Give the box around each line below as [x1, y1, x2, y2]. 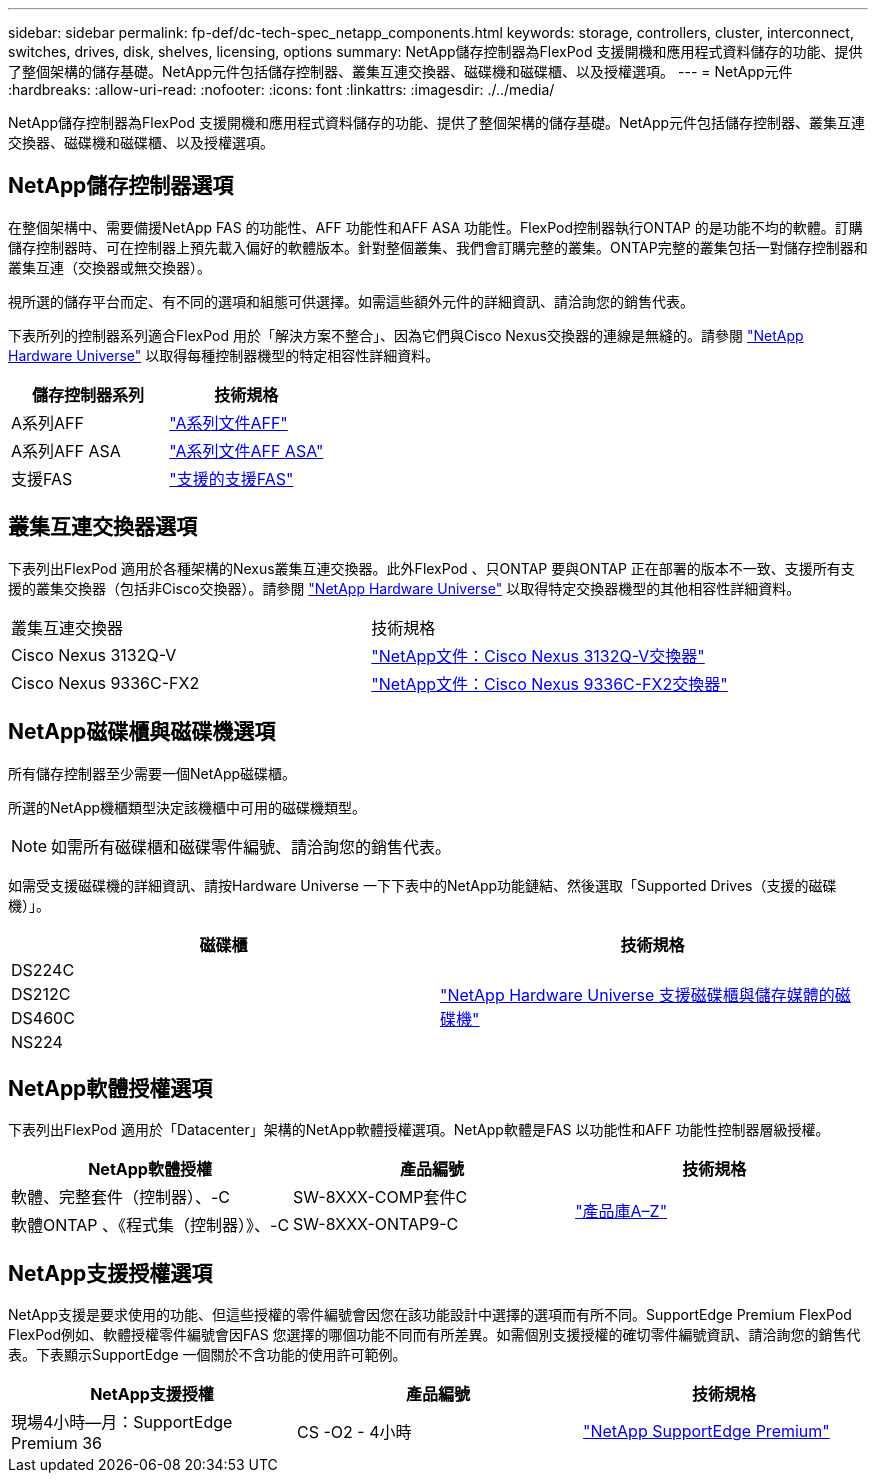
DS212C [11, 983, 71, 1004]
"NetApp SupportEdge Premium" [582, 1421, 830, 1442]
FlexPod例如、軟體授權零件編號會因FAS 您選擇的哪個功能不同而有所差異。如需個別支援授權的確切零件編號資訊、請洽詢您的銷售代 [8, 1326, 861, 1344]
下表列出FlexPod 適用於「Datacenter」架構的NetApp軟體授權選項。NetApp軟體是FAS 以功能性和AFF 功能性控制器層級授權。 [8, 1121, 830, 1139]
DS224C [11, 959, 75, 980]
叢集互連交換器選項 [8, 514, 197, 540]
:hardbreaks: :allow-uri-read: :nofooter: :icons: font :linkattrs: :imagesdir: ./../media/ [8, 81, 555, 98]
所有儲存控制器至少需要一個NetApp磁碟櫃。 [8, 764, 297, 782]
